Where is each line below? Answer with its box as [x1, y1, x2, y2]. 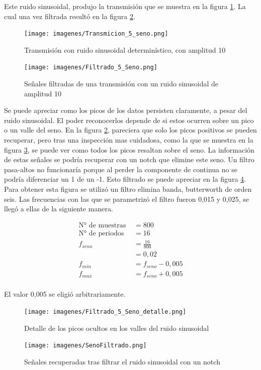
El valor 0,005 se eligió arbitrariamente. [4, 289, 126, 299]
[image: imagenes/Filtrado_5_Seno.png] [24, 64, 157, 71]
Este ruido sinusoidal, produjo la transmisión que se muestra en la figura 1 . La [4, 1, 246, 11]
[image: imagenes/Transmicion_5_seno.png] [24, 30, 168, 38]
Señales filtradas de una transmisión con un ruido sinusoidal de [24, 78, 219, 89]
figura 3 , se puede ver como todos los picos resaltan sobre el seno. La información [4, 144, 254, 155]
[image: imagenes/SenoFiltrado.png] [24, 342, 147, 349]
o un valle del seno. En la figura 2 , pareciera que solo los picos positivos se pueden [4, 125, 257, 135]
